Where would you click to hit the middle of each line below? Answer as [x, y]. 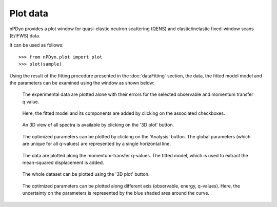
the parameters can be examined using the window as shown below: [82, 82]
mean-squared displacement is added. [63, 163]
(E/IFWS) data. [25, 35]
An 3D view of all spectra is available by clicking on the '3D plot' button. [98, 125]
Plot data [29, 13]
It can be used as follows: [36, 45]
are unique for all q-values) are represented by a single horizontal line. [97, 144]
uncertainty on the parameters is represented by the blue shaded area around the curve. [116, 193]
